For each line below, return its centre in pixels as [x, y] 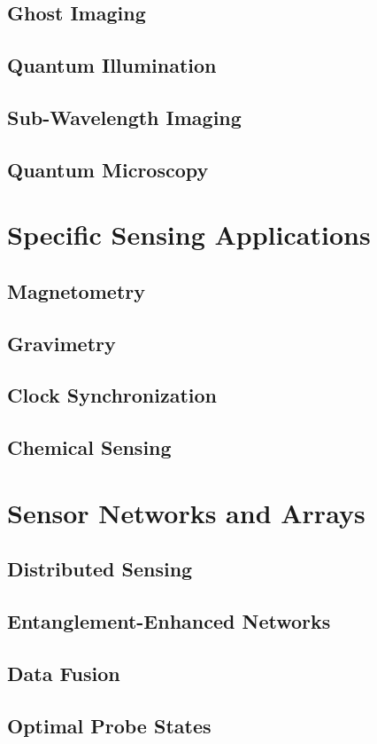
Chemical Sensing [89, 447]
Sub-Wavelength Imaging [124, 117]
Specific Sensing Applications [189, 235]
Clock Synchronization [112, 395]
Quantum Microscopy [108, 169]
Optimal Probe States [109, 725]
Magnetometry [76, 290]
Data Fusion [64, 673]
